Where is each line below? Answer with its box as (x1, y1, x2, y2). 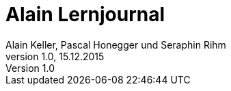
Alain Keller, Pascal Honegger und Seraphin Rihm (5, 38, 226, 51)
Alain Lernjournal (5, 3, 165, 26)
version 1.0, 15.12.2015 (5, 50, 105, 62)
